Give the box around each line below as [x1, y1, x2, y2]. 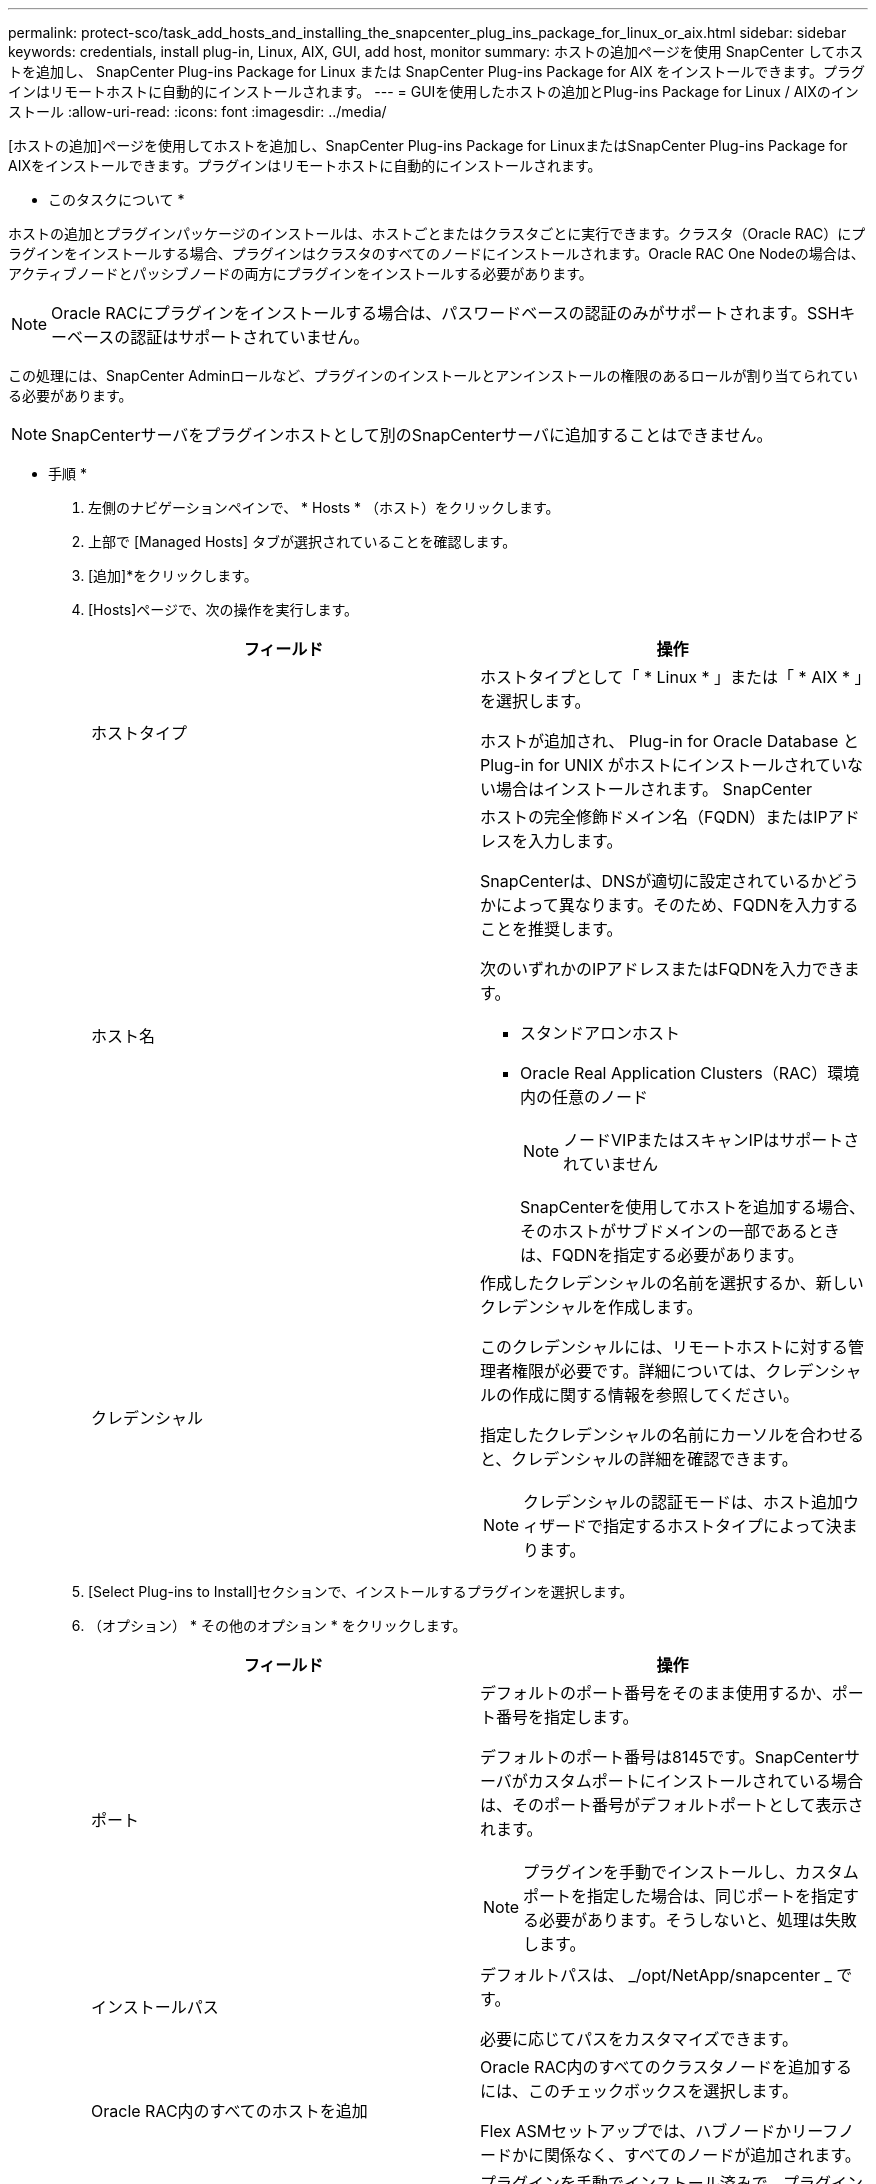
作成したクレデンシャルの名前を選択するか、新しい [480, 1273, 864, 1293]
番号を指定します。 [496, 1707, 639, 1727]
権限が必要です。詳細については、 [512, 1361, 766, 1381]
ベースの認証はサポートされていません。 [67, 327, 370, 347]
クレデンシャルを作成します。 [480, 1297, 703, 1317]
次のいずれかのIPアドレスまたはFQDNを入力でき [480, 959, 844, 979]
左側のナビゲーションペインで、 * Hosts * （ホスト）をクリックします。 [88, 499, 560, 516]
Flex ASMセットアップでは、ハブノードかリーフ [480, 2121, 839, 2141]
